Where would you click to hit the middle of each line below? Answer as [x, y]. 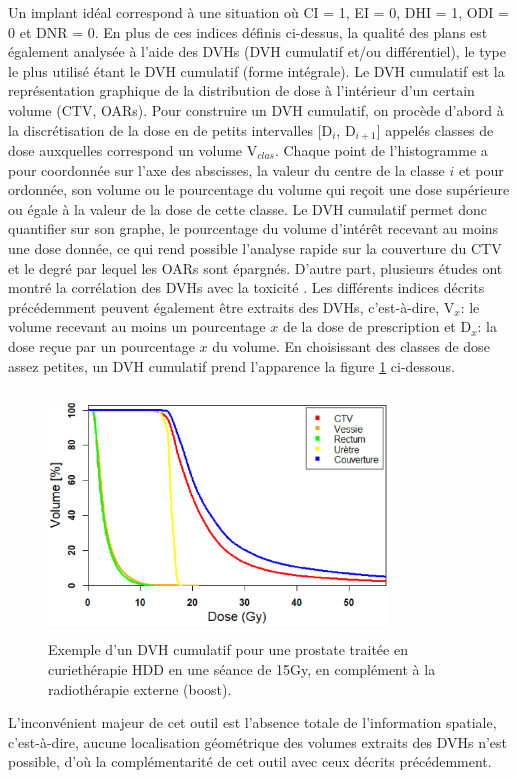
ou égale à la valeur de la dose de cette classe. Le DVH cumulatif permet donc [247, 208]
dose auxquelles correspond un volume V [133, 150]
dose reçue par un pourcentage [101, 345]
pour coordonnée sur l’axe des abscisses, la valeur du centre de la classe [226, 169]
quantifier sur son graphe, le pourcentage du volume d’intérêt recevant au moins [253, 228]
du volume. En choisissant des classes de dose [351, 345]
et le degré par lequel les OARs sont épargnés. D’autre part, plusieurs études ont [255, 267]
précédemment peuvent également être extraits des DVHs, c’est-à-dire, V [231, 306]
